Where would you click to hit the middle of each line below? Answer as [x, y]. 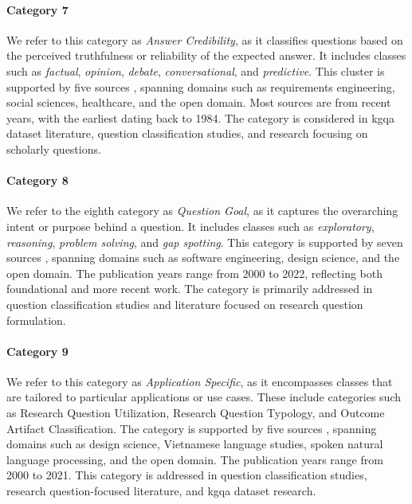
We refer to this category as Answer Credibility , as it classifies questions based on [205, 39]
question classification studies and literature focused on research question [185, 304]
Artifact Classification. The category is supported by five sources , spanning [192, 428]
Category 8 [37, 180]
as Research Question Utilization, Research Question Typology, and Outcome [196, 413]
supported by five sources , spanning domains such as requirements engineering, [201, 86]
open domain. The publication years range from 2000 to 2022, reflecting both [194, 273]
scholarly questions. [54, 148]
